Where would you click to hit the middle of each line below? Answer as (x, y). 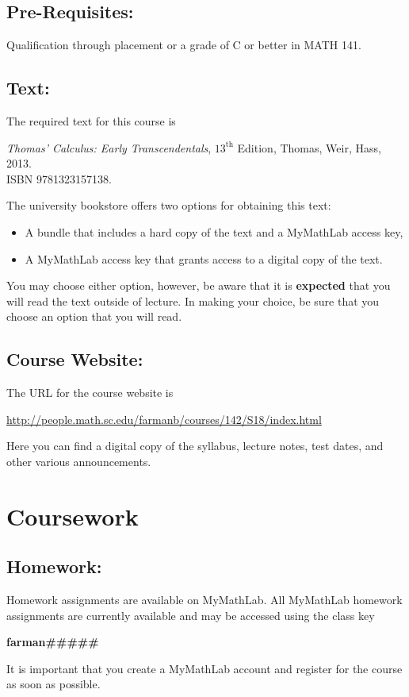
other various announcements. (79, 461)
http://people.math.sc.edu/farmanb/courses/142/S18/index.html (164, 419)
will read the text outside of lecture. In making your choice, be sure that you (193, 300)
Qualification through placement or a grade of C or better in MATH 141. (184, 45)
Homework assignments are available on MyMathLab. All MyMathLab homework (204, 600)
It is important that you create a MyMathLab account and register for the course (204, 668)
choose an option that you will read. (94, 316)
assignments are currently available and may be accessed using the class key (191, 615)
